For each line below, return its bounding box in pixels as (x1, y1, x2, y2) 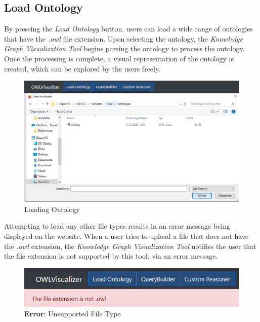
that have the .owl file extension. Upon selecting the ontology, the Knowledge (4, 33, 243, 44)
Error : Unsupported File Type (24, 308, 121, 319)
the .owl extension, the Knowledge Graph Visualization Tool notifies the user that (4, 240, 256, 251)
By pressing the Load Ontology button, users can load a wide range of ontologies (4, 23, 253, 34)
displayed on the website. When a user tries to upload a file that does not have (4, 230, 249, 241)
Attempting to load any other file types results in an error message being (4, 221, 231, 231)
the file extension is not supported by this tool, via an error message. (4, 251, 218, 261)
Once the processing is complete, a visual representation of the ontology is (4, 53, 234, 63)
